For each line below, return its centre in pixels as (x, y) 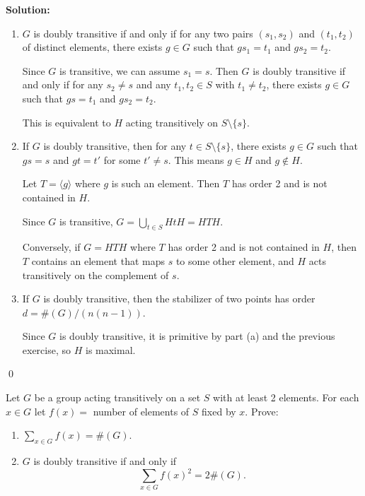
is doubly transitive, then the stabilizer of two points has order (179, 299)
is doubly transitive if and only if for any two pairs (143, 33)
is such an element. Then (166, 183)
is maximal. (110, 349)
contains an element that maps (98, 260)
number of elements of (141, 411)
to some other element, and (235, 260)
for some (122, 159)
